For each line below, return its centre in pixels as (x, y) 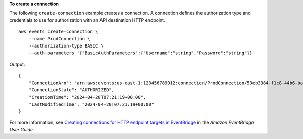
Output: (17, 64)
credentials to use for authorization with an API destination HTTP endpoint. (87, 20)
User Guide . (22, 129)
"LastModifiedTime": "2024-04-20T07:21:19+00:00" (91, 104)
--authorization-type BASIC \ (66, 46)
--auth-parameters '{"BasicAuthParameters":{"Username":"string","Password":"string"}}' (142, 53)
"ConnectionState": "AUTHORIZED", (71, 90)
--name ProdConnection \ (59, 39)
